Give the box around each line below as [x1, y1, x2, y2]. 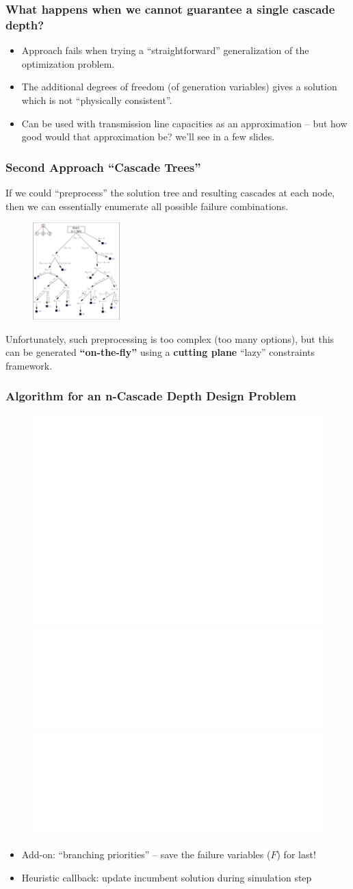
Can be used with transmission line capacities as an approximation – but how [21, 116, 348, 130]
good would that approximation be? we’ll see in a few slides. [21, 129, 275, 144]
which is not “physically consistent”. [21, 92, 172, 107]
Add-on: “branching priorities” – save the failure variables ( [21, 847, 271, 862]
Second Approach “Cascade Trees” [5, 158, 201, 175]
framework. [5, 358, 53, 372]
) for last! [276, 847, 316, 862]
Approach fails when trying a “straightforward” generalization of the [21, 43, 309, 57]
